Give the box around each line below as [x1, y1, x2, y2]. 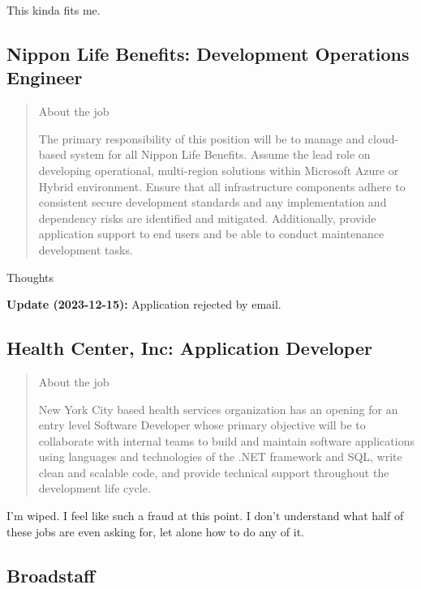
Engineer [6, 65, 83, 90]
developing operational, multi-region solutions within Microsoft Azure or [38, 161, 399, 178]
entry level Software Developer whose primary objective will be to [38, 416, 366, 433]
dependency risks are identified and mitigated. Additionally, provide [38, 209, 376, 226]
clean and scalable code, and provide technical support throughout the [38, 463, 389, 480]
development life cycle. [38, 480, 151, 497]
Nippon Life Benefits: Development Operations [6, 41, 410, 66]
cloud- [367, 130, 399, 147]
